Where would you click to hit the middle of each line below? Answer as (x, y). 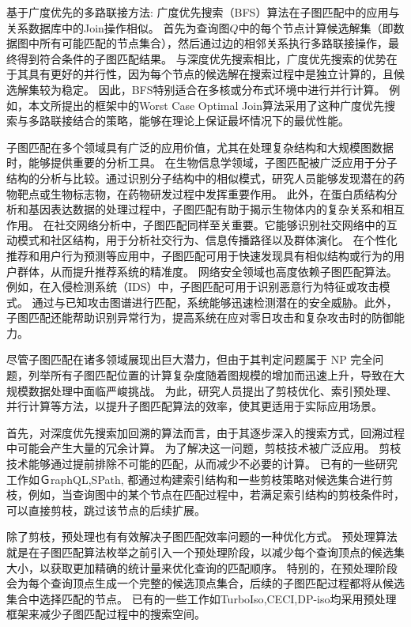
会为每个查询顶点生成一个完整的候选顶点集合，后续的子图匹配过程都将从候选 (205, 583)
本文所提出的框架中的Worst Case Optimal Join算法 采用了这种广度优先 (206, 105)
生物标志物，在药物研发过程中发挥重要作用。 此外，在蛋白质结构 (218, 193)
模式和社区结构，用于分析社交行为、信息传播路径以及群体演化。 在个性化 (207, 240)
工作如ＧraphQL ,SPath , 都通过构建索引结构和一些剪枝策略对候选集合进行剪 (200, 479)
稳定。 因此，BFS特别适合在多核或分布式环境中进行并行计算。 (223, 89)
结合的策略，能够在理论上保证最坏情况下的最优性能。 (211, 121)
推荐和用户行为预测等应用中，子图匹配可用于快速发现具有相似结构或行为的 (200, 255)
